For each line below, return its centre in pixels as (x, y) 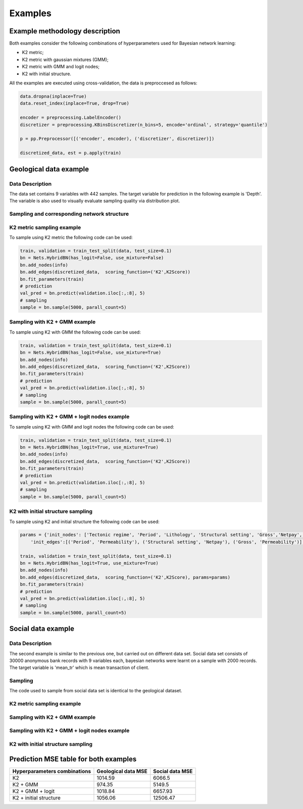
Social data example (42, 629)
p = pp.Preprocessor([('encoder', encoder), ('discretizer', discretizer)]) (117, 139)
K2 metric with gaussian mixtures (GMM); (65, 59)
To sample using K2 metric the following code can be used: (71, 237)
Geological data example (49, 169)
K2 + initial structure (36, 797)
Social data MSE (173, 771)
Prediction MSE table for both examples (73, 759)
